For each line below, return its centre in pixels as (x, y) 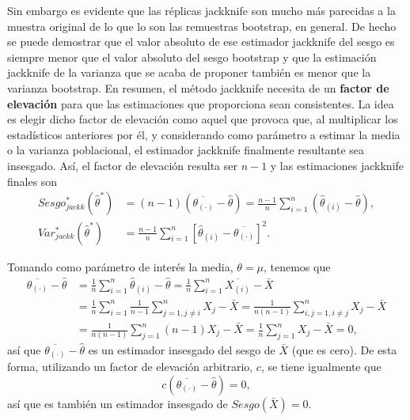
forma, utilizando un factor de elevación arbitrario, (130, 367)
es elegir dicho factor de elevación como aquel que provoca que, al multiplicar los (203, 119)
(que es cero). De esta (344, 349)
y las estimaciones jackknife (337, 165)
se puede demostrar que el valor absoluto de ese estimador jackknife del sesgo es (201, 42)
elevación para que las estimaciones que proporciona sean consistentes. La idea (201, 103)
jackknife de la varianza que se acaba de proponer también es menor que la (189, 72)
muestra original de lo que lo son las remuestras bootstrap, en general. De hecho (202, 26)
